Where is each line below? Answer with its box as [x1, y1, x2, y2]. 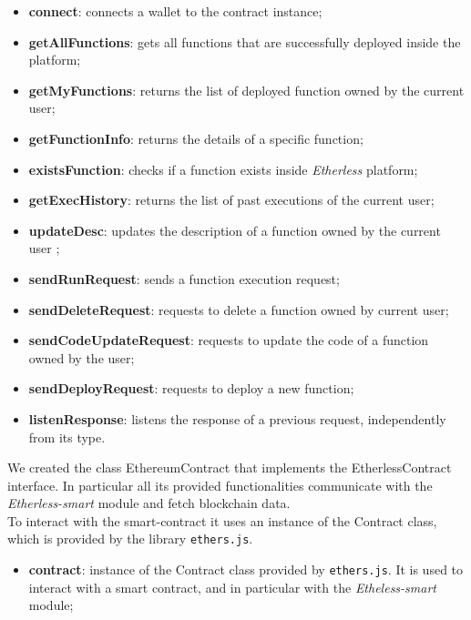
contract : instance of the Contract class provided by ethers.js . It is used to [28, 560, 464, 579]
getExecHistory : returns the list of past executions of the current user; [28, 190, 435, 209]
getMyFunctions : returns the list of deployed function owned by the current [28, 80, 465, 99]
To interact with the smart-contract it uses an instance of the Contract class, [7, 511, 437, 530]
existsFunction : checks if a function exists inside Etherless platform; [28, 159, 418, 178]
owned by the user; [28, 348, 135, 367]
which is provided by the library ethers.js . [7, 529, 253, 548]
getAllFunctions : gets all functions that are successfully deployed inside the [28, 32, 461, 51]
